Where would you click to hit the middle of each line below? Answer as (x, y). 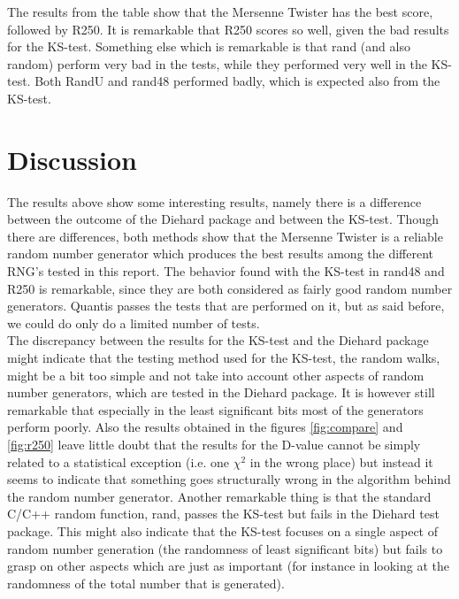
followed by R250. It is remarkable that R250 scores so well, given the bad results (228, 29)
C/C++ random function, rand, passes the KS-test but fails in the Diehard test (223, 514)
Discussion (72, 159)
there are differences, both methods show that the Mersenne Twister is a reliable (225, 236)
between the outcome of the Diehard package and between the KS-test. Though (223, 219)
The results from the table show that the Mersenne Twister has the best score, (220, 12)
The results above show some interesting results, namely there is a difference (214, 201)
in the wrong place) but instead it (341, 461)
